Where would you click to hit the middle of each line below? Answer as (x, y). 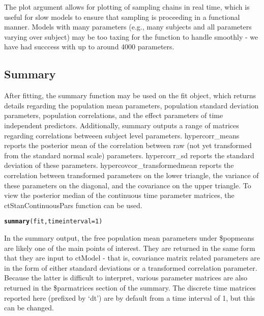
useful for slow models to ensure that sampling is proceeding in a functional (122, 17)
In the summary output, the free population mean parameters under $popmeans (129, 237)
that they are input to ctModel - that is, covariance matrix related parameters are (132, 258)
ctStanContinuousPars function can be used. (73, 205)
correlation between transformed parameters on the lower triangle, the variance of (131, 175)
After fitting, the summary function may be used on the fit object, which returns (130, 95)
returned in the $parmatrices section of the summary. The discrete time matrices (130, 287)
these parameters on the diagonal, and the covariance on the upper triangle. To (128, 185)
